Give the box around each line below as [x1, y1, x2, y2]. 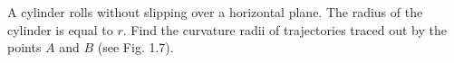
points [7, 38, 42, 57]
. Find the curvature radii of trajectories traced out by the [122, 20, 447, 39]
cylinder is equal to [7, 20, 113, 39]
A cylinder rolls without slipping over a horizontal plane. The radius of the [7, 3, 423, 21]
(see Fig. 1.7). [97, 38, 174, 57]
